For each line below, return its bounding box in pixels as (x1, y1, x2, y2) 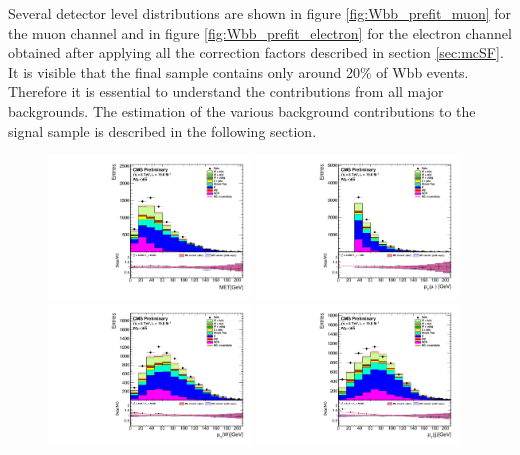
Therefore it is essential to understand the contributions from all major (8, 81, 444, 102)
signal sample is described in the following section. (8, 120, 317, 141)
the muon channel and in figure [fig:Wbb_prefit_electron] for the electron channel (8, 22, 512, 43)
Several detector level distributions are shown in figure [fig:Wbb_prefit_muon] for (8, 3, 512, 23)
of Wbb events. (376, 61, 469, 82)
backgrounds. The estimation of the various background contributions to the (8, 100, 476, 121)
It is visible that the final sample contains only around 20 (8, 61, 360, 82)
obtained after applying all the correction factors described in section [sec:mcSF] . (8, 42, 504, 63)
